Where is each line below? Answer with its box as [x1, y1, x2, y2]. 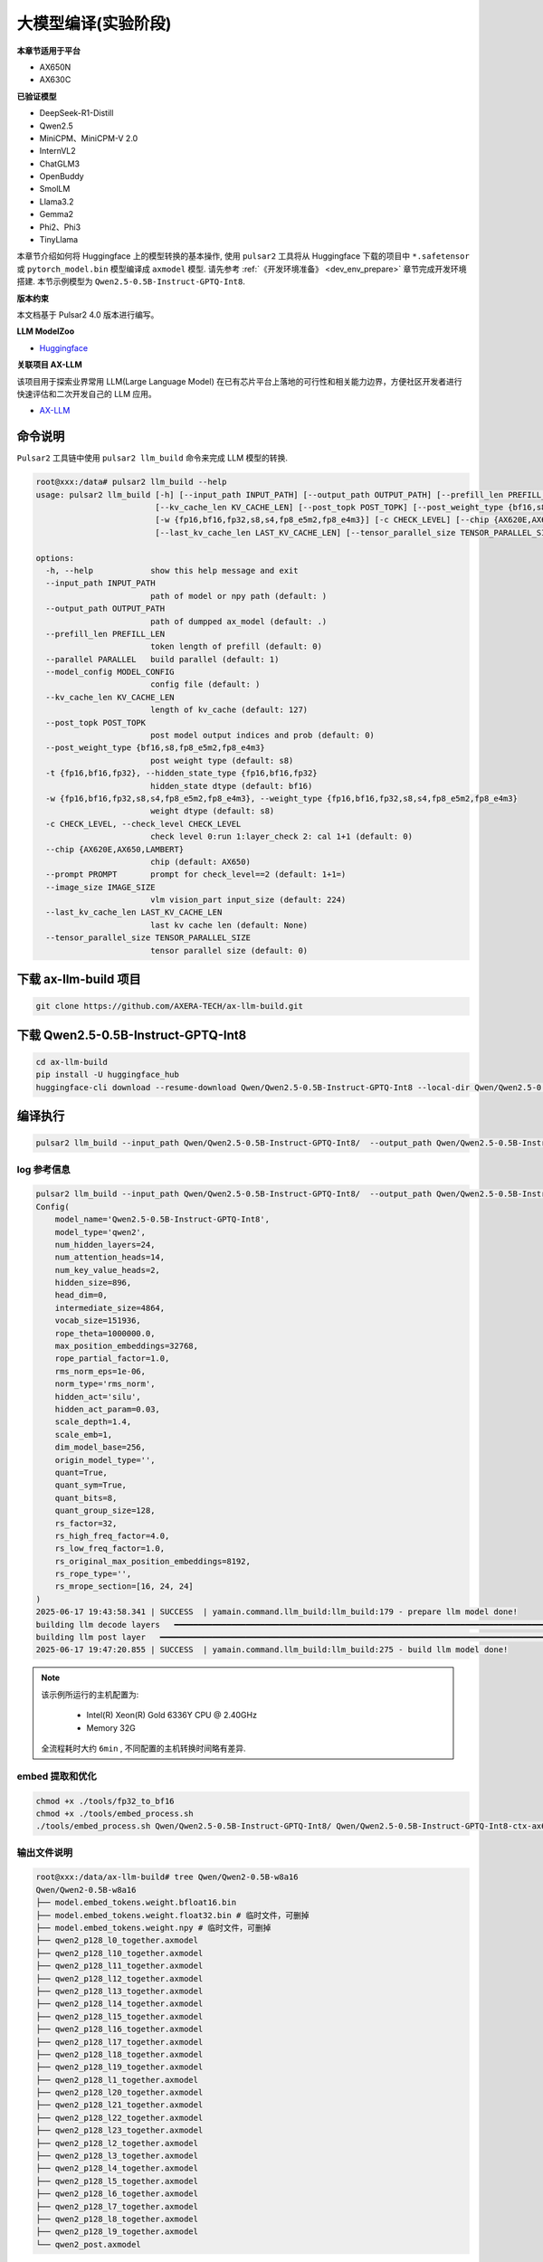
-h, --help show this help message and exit [45, 565, 299, 575]
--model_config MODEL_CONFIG [45, 667, 176, 678]
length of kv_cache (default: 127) [149, 705, 309, 715]
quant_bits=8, [54, 1493, 118, 1503]
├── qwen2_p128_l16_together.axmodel [35, 2024, 204, 2035]
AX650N [39, 62, 71, 72]
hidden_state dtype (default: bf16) [149, 781, 313, 791]
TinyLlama [39, 234, 79, 245]
